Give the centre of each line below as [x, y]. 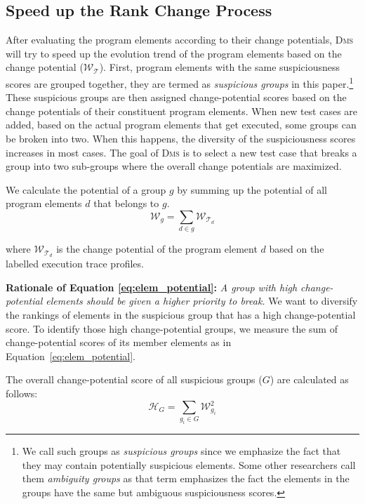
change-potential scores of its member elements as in [119, 342]
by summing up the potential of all [252, 189]
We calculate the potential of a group [86, 189]
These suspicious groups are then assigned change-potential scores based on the [176, 97]
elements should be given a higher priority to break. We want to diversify [202, 301]
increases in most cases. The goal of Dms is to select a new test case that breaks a [181, 152]
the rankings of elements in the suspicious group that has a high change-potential [181, 314]
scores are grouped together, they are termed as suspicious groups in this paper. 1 [180, 82]
